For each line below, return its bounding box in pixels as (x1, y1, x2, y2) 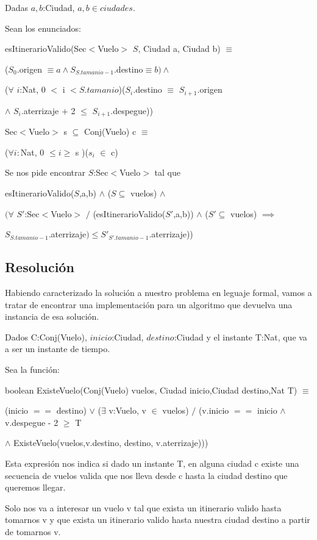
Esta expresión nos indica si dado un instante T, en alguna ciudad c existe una (5, 456, 299, 469)
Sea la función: (5, 363, 60, 376)
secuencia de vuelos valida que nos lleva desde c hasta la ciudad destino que (5, 469, 288, 481)
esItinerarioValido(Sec (5, 42, 87, 55)
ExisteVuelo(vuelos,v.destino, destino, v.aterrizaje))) (13, 436, 208, 449)
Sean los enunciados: (5, 21, 81, 34)
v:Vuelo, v (109, 404, 146, 417)
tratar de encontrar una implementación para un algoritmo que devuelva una (5, 298, 293, 311)
